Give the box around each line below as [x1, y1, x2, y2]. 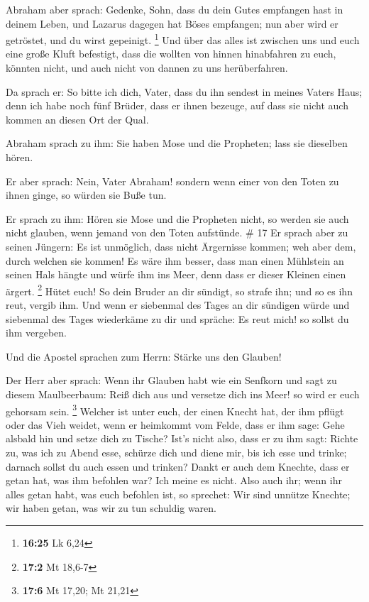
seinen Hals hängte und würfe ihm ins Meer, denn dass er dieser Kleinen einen [6, 267, 346, 282]
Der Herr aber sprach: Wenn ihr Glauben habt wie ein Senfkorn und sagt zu [6, 373, 337, 388]
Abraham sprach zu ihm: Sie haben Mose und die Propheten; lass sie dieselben [6, 136, 348, 150]
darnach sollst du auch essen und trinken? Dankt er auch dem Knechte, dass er [6, 459, 350, 474]
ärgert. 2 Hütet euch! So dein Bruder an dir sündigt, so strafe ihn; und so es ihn [6, 281, 353, 298]
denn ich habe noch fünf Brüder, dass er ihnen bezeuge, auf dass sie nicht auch [6, 98, 348, 113]
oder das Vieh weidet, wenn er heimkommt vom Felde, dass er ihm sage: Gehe [6, 417, 345, 432]
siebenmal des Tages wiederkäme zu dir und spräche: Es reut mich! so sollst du [6, 311, 349, 326]
